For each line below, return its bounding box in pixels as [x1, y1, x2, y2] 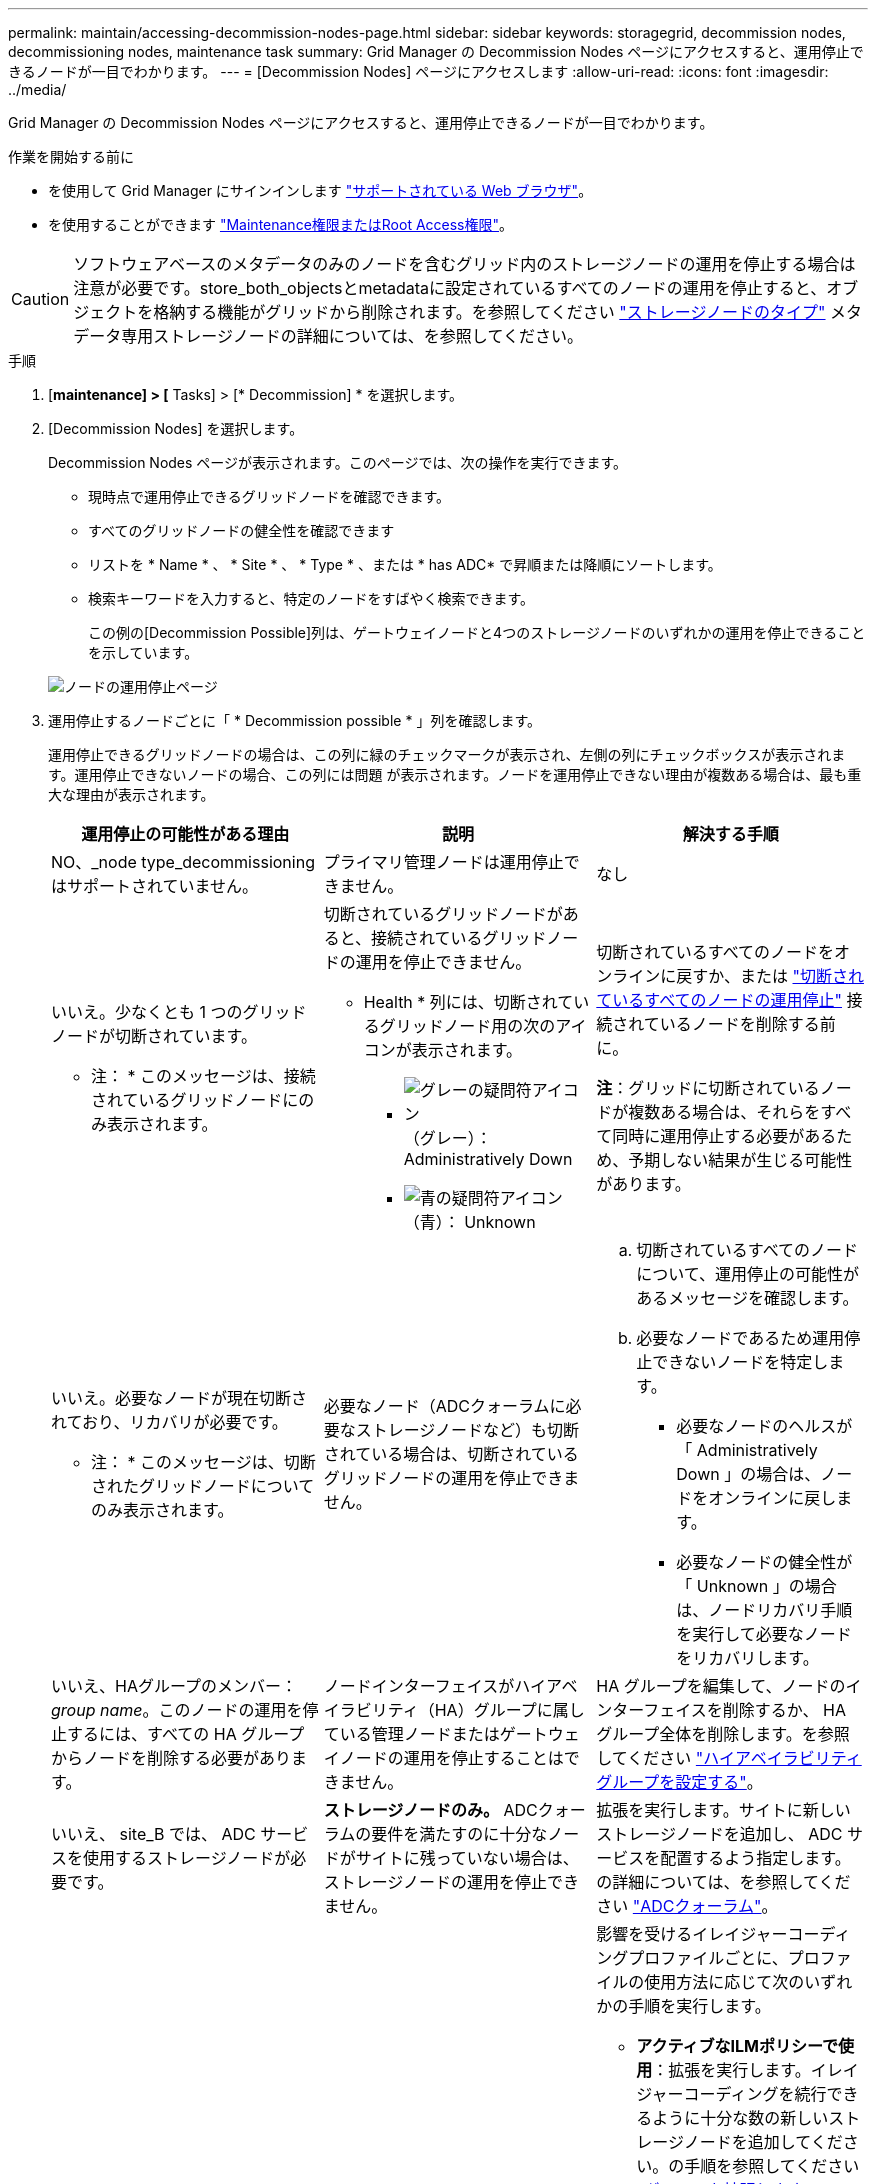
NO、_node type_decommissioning [51, 852, 315, 872]
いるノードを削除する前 [659, 1014, 836, 1034]
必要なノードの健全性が [676, 1552, 853, 1572]
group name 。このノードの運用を [51, 1700, 303, 1720]
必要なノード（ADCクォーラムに [323, 1396, 566, 1416]
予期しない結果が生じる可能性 [628, 1150, 853, 1170]
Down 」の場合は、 [676, 1464, 821, 1484]
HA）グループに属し [434, 1700, 585, 1720]
